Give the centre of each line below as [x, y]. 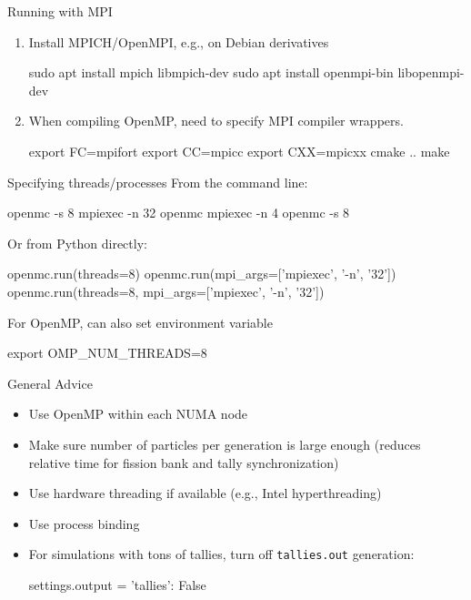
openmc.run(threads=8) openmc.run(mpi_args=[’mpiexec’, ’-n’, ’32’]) [202, 274]
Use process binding [84, 523]
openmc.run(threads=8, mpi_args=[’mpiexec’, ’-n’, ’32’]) [166, 291]
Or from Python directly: [77, 243]
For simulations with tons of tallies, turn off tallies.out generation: [221, 554]
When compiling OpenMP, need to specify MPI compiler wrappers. [216, 121]
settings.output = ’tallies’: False [117, 584]
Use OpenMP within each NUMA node [138, 414]
